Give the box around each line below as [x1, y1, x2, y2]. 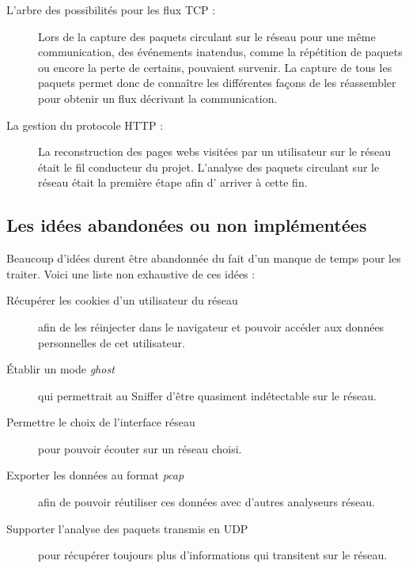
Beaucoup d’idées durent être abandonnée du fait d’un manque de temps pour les [6, 250, 401, 267]
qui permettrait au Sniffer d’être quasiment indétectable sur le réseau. [38, 387, 377, 403]
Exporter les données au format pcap [6, 467, 184, 483]
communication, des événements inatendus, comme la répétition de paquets [38, 44, 403, 60]
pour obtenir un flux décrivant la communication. [38, 89, 278, 106]
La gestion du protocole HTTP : [6, 116, 164, 133]
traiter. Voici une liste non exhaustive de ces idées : [6, 265, 256, 282]
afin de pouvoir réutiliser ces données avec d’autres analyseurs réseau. [38, 494, 375, 510]
